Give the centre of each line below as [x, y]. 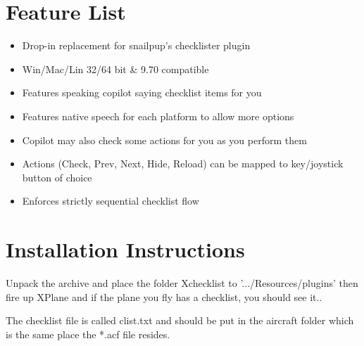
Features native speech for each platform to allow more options [158, 116]
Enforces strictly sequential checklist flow [111, 201]
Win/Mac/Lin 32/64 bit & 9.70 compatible [115, 69]
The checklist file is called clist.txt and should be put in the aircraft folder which [180, 320]
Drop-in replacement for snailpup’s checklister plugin [136, 45]
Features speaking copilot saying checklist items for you [142, 92]
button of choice [57, 177]
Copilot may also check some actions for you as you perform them [164, 140]
